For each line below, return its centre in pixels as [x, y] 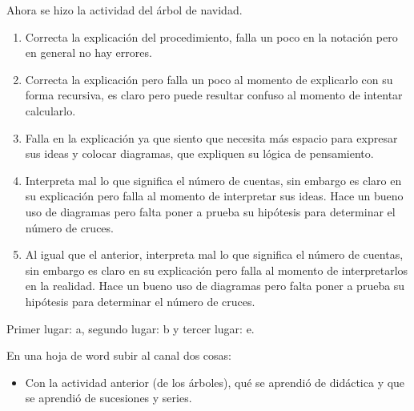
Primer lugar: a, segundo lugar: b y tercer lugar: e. [131, 328]
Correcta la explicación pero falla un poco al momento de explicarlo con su [209, 79]
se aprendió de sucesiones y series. [109, 398]
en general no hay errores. [88, 52]
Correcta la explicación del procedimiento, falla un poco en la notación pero [211, 36]
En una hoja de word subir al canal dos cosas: [119, 355]
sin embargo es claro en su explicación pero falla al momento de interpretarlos [217, 270]
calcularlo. [50, 110]
